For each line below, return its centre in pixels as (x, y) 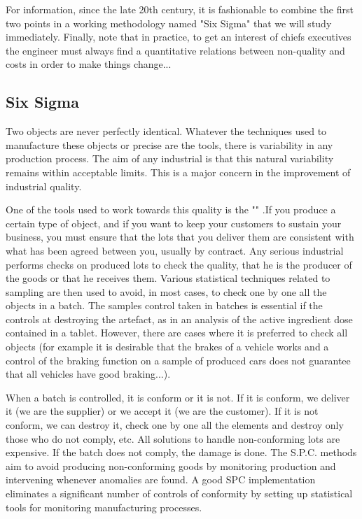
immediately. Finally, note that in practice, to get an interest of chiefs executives (179, 37)
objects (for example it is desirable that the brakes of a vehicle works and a (167, 347)
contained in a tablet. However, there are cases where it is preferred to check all (177, 333)
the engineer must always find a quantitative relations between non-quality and (175, 50)
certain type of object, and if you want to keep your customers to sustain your (174, 223)
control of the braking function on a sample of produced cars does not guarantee (178, 360)
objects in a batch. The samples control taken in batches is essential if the (164, 305)
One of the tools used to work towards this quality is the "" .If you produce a (171, 209)
